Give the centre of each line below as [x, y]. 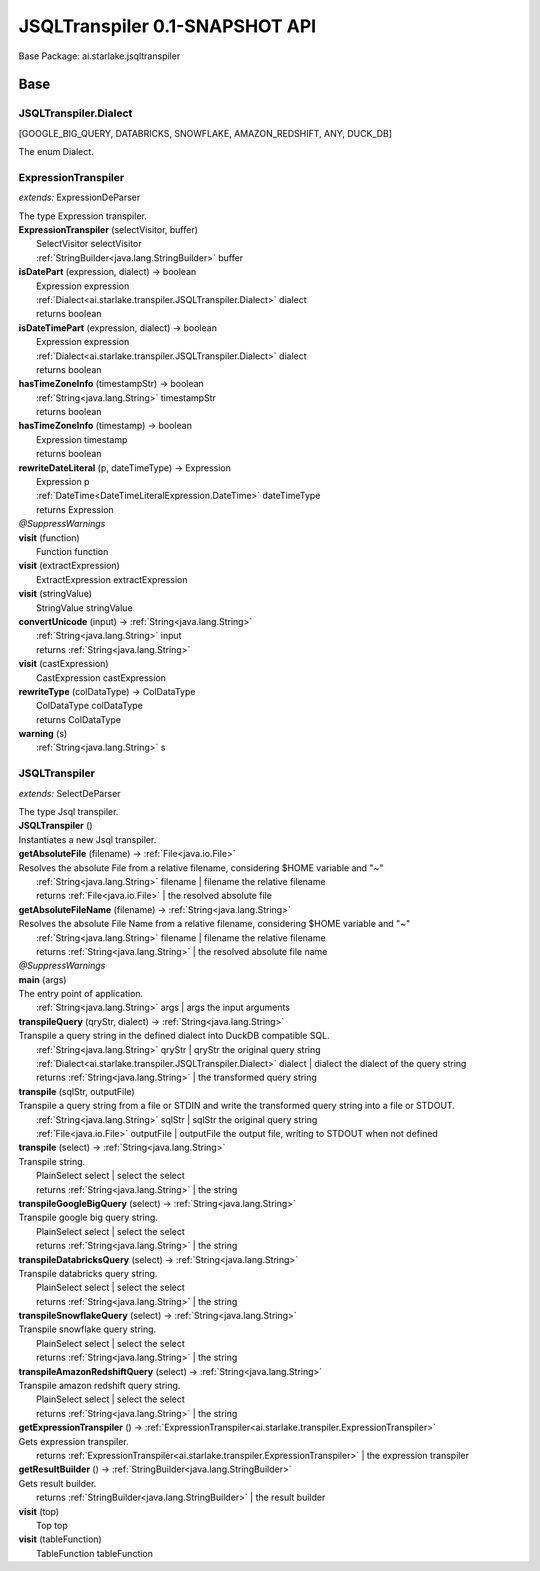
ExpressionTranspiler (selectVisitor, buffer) [108, 230]
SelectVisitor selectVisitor [89, 244]
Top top [52, 1525]
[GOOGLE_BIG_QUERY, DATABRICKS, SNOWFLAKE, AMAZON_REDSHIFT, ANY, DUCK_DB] [205, 133]
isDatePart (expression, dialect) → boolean [107, 272]
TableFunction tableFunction [95, 1553]
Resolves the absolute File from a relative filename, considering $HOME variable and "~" [201, 867]
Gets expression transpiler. [73, 1441]
